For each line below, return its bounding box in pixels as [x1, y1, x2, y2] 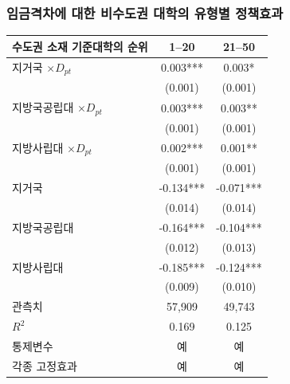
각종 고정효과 [12, 357, 77, 374]
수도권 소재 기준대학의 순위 [12, 37, 148, 54]
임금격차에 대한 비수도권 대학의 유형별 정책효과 [6, 2, 284, 22]
